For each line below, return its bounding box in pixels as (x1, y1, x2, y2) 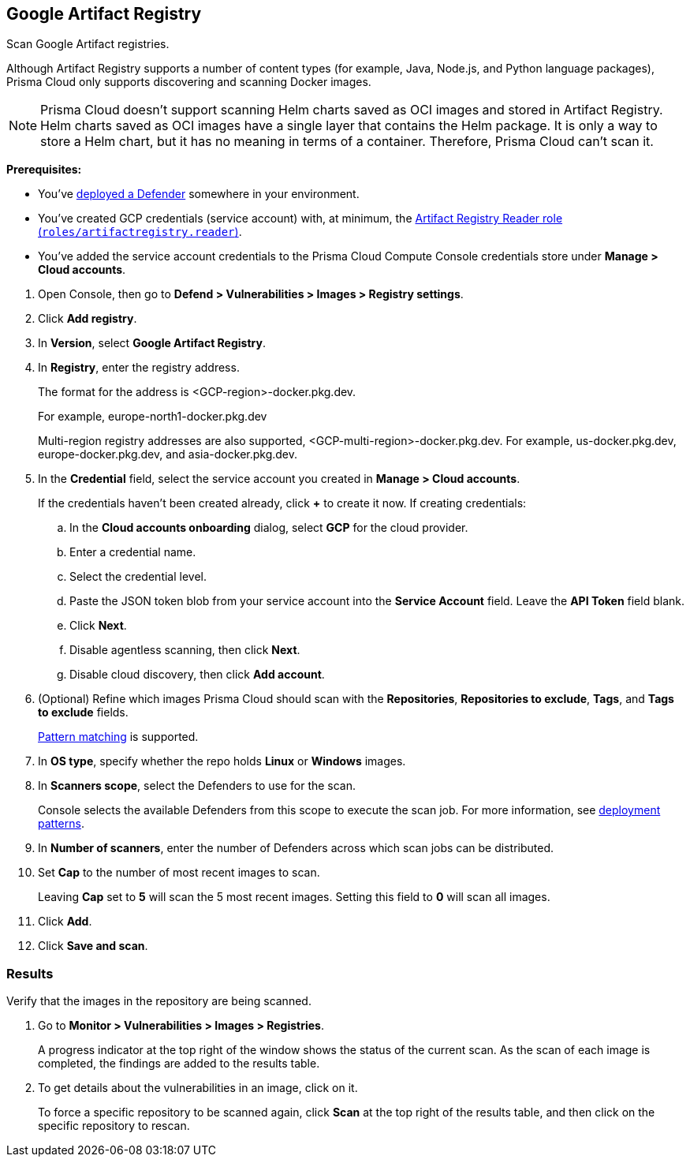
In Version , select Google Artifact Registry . (38, 336, 266, 350)
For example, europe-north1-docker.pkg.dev (38, 409, 267, 424)
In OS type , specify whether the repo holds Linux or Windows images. (38, 754, 406, 768)
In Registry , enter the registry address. (38, 361, 240, 375)
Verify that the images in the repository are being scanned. (6, 994, 311, 1008)
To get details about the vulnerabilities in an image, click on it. (38, 1081, 358, 1095)
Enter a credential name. (69, 545, 196, 559)
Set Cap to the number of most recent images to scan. (38, 866, 320, 880)
